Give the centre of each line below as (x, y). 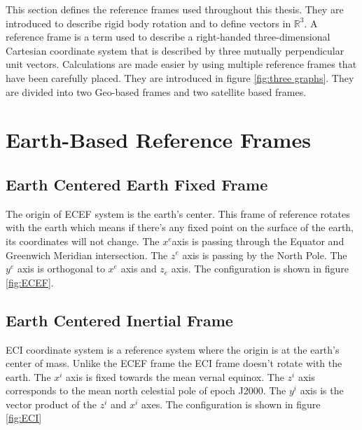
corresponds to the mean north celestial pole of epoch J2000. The (146, 390)
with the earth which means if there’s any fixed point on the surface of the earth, (180, 227)
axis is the (322, 390)
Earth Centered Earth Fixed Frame (137, 184)
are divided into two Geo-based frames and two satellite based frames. (156, 91)
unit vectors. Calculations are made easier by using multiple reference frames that (181, 64)
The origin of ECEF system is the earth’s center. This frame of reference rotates (178, 213)
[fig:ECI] (24, 418)
